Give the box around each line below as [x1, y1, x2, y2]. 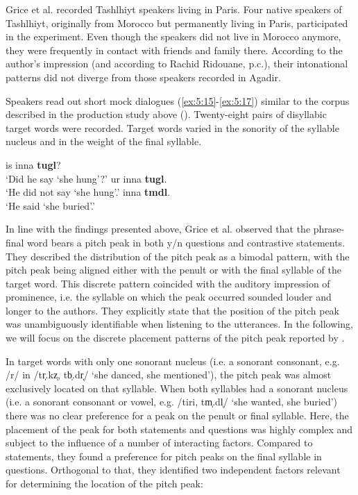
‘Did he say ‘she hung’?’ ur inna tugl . [6, 171, 167, 185]
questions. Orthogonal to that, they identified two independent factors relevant [6, 462, 341, 477]
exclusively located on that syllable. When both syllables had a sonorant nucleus [6, 380, 348, 395]
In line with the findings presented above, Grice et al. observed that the [6, 221, 311, 236]
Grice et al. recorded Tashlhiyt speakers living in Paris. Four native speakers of [6, 2, 342, 16]
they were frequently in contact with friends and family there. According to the [6, 42, 343, 57]
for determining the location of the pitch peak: [6, 476, 203, 490]
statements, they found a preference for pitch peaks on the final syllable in [6, 448, 322, 463]
